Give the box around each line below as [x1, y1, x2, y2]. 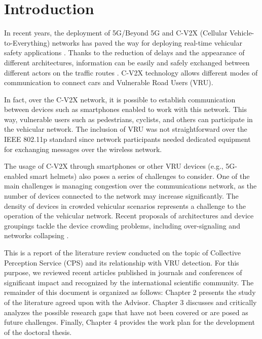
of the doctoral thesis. [4, 326, 72, 337]
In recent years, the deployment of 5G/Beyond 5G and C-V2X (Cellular [4, 27, 228, 38]
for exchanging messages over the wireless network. [4, 143, 162, 154]
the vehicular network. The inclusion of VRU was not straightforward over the [4, 124, 247, 134]
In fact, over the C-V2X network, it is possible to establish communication [4, 94, 236, 104]
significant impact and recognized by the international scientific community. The [4, 277, 254, 287]
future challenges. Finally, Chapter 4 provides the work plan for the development [4, 317, 255, 327]
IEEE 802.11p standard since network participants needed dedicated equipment [4, 134, 251, 144]
